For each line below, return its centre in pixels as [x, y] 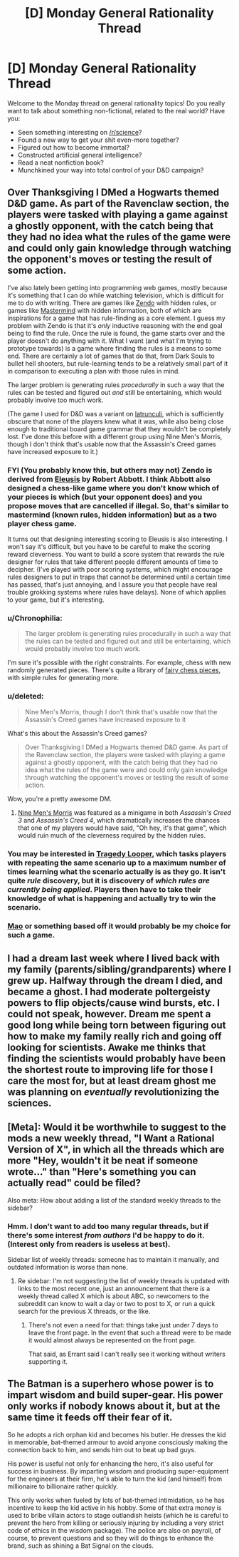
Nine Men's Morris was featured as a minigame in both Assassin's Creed [124, 812]
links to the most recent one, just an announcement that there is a [114, 1288]
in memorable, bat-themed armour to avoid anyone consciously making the [118, 1442]
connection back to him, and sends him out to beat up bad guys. [102, 1449]
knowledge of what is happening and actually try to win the [112, 898]
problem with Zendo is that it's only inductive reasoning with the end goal [115, 325]
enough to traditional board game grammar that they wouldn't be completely [119, 428]
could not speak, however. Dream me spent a [109, 1014]
